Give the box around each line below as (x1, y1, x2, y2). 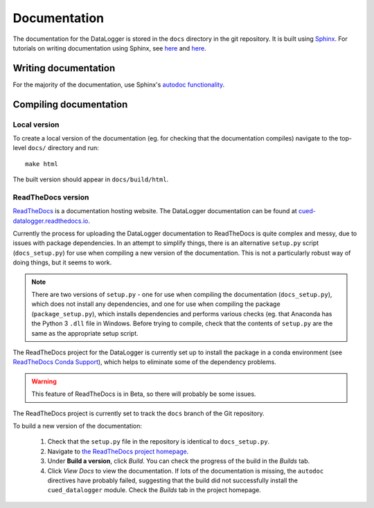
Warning (31, 377, 57, 385)
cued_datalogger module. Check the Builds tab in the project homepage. (47, 486, 261, 494)
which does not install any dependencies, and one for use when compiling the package (31, 300, 280, 308)
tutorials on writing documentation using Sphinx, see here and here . (12, 44, 207, 52)
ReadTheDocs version (12, 192, 89, 202)
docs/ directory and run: (28, 144, 100, 152)
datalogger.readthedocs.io (12, 217, 89, 225)
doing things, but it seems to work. (12, 258, 112, 266)
